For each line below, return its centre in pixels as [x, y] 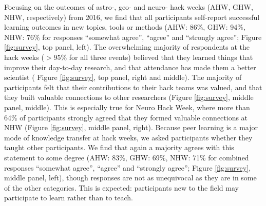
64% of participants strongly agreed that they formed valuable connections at [126, 117]
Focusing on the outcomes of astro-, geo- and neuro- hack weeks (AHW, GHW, [129, 7]
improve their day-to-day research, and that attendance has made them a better [130, 67]
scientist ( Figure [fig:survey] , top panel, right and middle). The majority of [123, 77]
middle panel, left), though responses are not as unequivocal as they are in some [130, 178]
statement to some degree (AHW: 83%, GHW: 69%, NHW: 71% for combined [127, 157]
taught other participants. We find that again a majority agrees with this [119, 147]
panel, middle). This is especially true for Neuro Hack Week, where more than [127, 107]
